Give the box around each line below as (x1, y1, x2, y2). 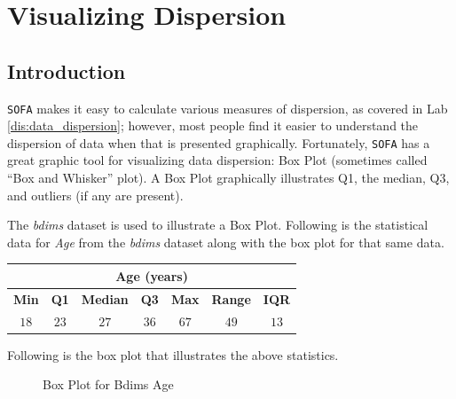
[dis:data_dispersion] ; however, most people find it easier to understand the (7, 116, 419, 135)
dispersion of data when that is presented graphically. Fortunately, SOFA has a (7, 133, 430, 152)
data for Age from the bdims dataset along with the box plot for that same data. (7, 232, 444, 251)
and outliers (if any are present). (7, 185, 184, 204)
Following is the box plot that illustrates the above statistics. (7, 345, 339, 364)
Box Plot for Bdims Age (43, 375, 174, 394)
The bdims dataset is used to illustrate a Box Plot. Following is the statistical (7, 215, 428, 234)
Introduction (7, 57, 126, 84)
